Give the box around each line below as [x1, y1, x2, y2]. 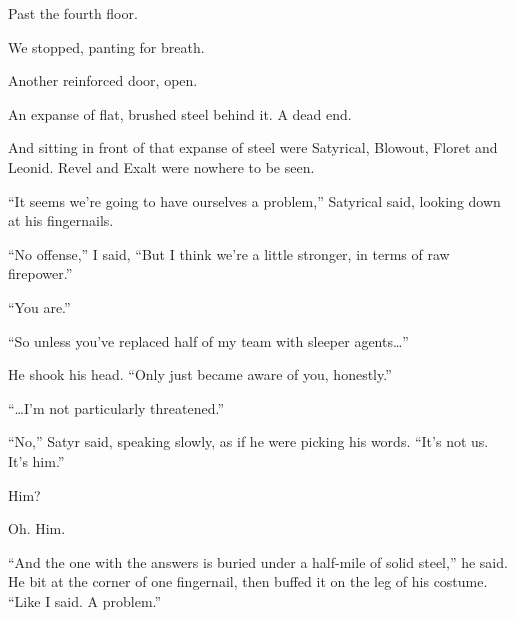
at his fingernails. [8, 210, 114, 231]
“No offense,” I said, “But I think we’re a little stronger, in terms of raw [8, 243, 450, 264]
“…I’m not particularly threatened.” [8, 397, 225, 418]
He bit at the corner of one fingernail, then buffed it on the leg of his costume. [8, 571, 488, 592]
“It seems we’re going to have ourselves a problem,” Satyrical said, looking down [8, 190, 501, 211]
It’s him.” [8, 450, 65, 471]
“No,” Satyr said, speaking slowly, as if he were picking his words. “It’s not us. [8, 431, 489, 452]
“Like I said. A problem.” [8, 590, 162, 611]
